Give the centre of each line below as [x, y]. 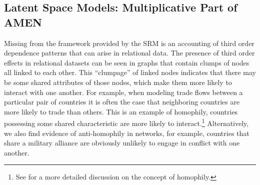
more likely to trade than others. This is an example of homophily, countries [121, 111]
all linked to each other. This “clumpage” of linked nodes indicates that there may [130, 72]
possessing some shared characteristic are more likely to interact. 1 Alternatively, [126, 122]
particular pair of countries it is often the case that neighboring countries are [122, 102]
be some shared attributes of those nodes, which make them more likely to [118, 82]
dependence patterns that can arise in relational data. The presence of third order [129, 53]
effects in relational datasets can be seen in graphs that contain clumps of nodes [127, 62]
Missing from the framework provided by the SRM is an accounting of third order [129, 43]
